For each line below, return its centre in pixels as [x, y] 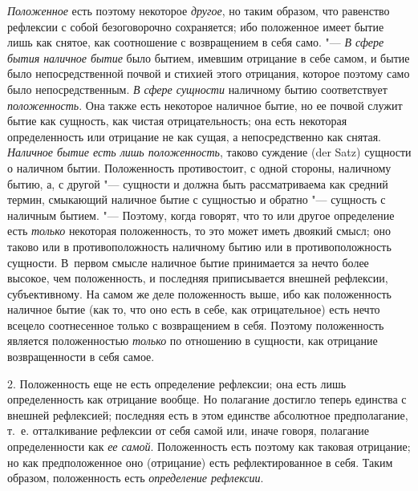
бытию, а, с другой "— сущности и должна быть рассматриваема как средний [198, 183]
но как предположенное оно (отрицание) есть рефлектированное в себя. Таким [200, 462]
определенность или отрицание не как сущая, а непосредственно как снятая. [194, 136]
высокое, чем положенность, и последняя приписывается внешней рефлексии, [198, 278]
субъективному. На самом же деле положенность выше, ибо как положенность [199, 293]
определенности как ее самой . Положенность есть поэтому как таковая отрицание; [209, 446]
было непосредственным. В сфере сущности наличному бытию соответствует [197, 89]
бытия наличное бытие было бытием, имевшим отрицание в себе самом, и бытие [209, 57]
